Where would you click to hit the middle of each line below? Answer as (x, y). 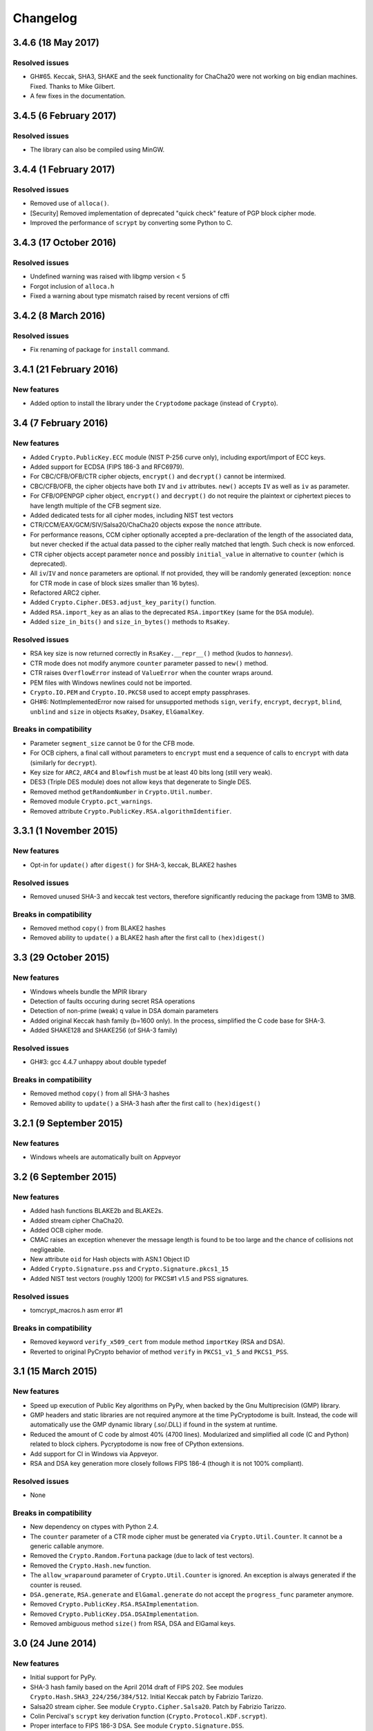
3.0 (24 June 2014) (55, 1643)
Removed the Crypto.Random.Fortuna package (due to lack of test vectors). (142, 1556)
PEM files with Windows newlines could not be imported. (111, 683)
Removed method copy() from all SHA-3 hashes (100, 1093)
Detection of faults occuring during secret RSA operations (113, 1001)
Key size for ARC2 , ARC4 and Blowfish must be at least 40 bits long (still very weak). (151, 773)
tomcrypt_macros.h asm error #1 (76, 1310)
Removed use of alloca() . (70, 204)
